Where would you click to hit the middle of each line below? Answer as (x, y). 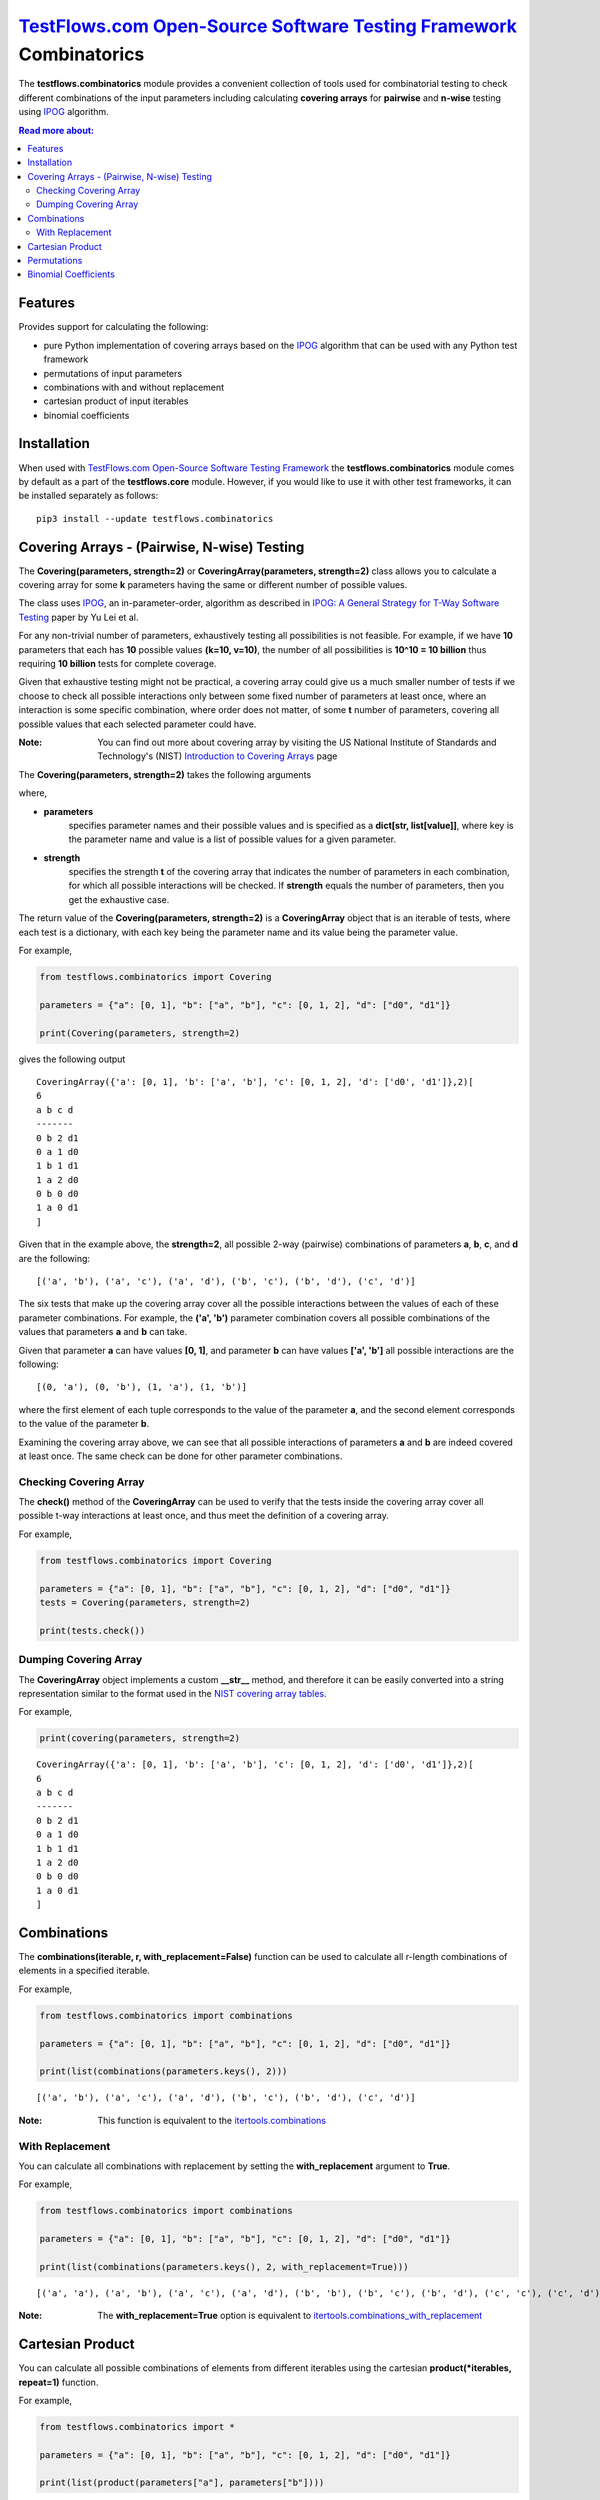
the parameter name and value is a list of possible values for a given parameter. (232, 839)
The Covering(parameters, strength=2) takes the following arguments (165, 774)
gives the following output (72, 1059)
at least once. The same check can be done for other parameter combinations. (180, 1456)
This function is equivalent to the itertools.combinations (212, 2120)
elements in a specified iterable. (84, 1971)
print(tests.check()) (92, 1630)
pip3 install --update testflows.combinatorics (155, 518)
